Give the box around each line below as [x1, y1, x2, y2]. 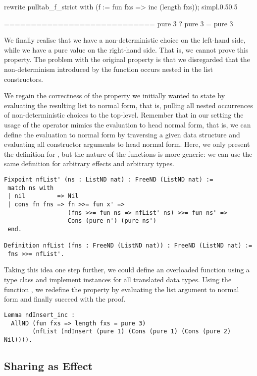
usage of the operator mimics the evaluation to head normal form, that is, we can [4, 119, 251, 129]
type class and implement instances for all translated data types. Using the [4, 274, 232, 285]
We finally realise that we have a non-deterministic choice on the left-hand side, [4, 35, 246, 45]
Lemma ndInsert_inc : [4, 311, 75, 318]
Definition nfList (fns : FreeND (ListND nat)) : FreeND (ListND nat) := [4, 242, 253, 250]
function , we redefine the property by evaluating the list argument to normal [4, 284, 239, 294]
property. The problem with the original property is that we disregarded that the [4, 54, 250, 64]
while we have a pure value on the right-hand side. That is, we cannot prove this [4, 44, 249, 55]
